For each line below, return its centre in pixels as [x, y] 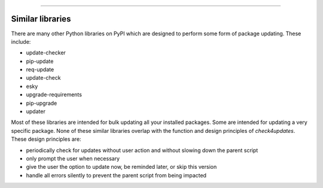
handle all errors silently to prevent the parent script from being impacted [116, 175]
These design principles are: [46, 139]
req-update [40, 69]
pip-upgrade [42, 103]
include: [21, 41]
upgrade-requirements [54, 95]
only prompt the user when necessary [73, 158]
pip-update [40, 61]
